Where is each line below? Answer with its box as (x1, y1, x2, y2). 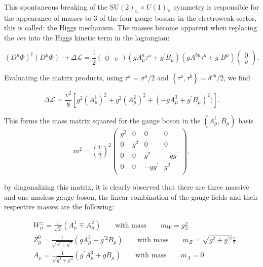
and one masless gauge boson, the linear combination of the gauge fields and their (4, 191, 258, 202)
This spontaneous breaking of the (4, 2, 108, 12)
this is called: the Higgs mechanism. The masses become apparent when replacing (4, 22, 257, 33)
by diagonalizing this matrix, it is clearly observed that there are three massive (4, 182, 249, 192)
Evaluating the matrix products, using (4, 72, 123, 83)
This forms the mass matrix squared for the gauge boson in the (4, 115, 201, 125)
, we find (223, 72, 250, 83)
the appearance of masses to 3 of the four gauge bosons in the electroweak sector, (4, 12, 257, 23)
